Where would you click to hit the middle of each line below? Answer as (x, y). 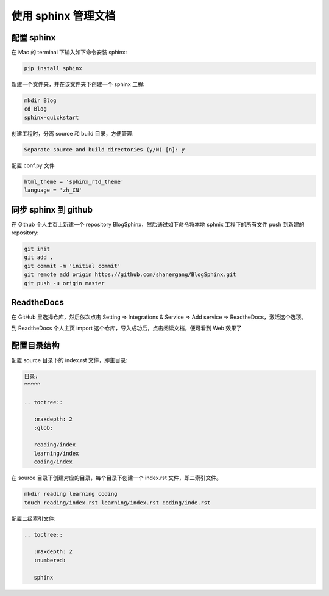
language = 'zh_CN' (53, 190)
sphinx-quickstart (51, 117)
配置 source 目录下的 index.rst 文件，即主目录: (69, 360)
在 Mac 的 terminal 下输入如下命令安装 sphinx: (69, 53)
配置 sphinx (34, 38)
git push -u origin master (64, 283)
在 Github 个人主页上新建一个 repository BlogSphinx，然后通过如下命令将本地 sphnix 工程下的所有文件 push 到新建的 (158, 224)
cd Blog (35, 109)
